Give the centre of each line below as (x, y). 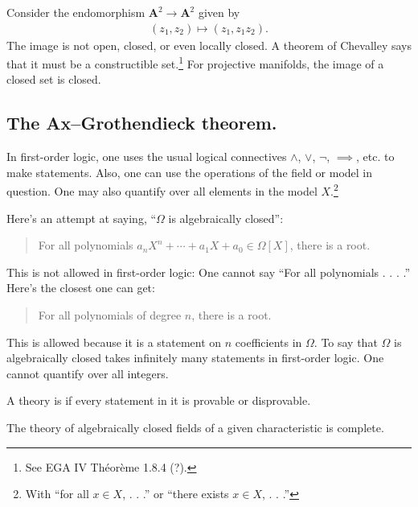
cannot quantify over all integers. (88, 373)
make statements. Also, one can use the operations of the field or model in (190, 172)
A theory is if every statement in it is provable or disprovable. (159, 400)
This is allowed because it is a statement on (114, 342)
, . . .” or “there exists (176, 494)
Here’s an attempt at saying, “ (82, 218)
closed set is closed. (54, 79)
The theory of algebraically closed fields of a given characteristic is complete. (195, 428)
